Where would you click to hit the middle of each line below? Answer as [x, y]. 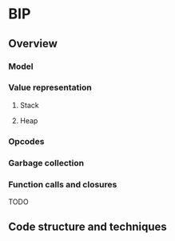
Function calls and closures [63, 184]
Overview [33, 44]
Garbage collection [46, 163]
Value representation [50, 87]
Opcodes [26, 141]
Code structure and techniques [88, 227]
